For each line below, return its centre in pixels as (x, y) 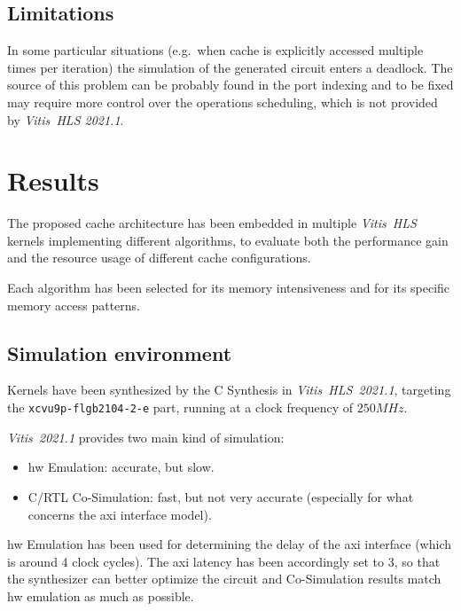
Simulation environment (120, 352)
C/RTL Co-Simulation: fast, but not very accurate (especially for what (221, 496)
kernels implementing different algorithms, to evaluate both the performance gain (228, 240)
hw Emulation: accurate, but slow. (121, 467)
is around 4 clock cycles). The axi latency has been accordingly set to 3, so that (224, 561)
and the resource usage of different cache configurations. (159, 258)
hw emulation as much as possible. (101, 595)
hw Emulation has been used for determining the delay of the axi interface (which (229, 544)
